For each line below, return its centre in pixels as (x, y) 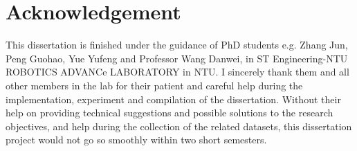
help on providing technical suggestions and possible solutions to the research (170, 113)
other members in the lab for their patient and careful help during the (154, 85)
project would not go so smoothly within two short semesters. (136, 140)
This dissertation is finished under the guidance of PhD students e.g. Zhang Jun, (177, 45)
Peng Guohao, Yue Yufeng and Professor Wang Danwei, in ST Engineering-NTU (177, 58)
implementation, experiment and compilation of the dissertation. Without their (173, 99)
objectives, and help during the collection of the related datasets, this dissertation (179, 126)
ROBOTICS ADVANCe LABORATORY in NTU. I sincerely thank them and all (177, 72)
